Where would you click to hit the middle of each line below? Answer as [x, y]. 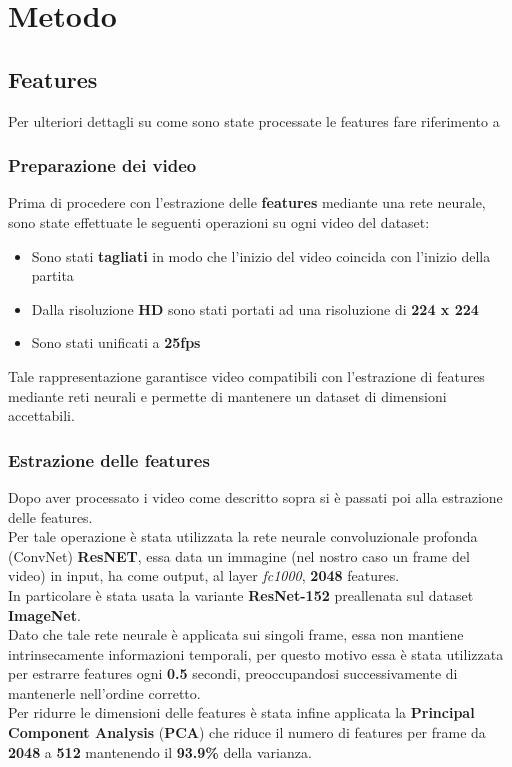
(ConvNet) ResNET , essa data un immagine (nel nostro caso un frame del [239, 555]
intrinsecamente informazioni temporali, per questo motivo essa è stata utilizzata [256, 653]
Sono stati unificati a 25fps [116, 342]
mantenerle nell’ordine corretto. [104, 692]
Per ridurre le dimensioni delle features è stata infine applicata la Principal [241, 712]
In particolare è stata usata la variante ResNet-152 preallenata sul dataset [241, 594]
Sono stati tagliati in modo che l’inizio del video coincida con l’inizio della [261, 255]
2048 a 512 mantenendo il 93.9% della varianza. [160, 751]
